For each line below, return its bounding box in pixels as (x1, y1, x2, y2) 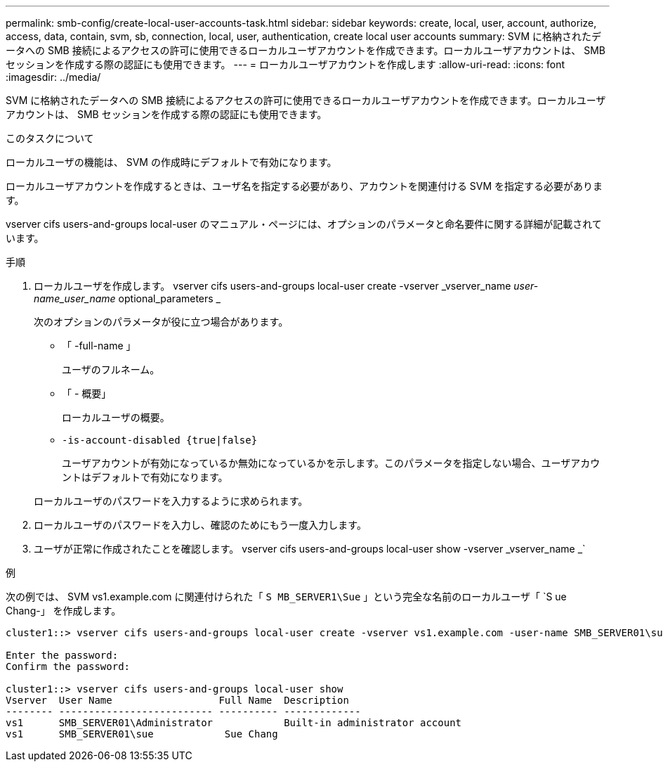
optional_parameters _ (118, 292, 221, 304)
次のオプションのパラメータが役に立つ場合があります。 (34, 316, 289, 328)
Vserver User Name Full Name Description (6, 695, 349, 706)
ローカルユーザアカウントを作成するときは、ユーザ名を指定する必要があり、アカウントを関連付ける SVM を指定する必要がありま (6, 180, 603, 192)
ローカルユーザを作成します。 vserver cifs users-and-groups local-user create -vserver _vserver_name (34, 280, 511, 292)
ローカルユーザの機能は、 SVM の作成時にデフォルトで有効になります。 (6, 156, 337, 168)
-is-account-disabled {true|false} (62, 434, 258, 446)
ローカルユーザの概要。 (62, 411, 170, 423)
